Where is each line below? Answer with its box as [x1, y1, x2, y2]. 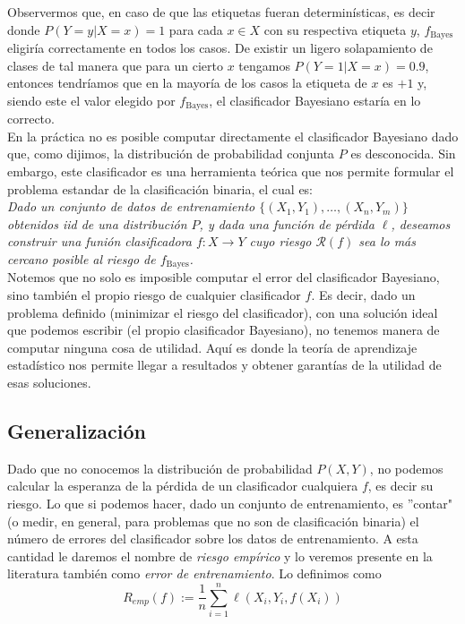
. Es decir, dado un [311, 286, 416, 304]
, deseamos [391, 214, 451, 233]
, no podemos [369, 458, 443, 477]
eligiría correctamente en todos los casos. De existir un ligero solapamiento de [7, 38, 433, 57]
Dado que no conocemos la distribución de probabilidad [7, 458, 313, 477]
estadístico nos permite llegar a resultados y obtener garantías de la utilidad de [7, 355, 442, 374]
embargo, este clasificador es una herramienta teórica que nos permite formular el [7, 162, 454, 181]
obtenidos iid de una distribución [7, 214, 187, 233]
